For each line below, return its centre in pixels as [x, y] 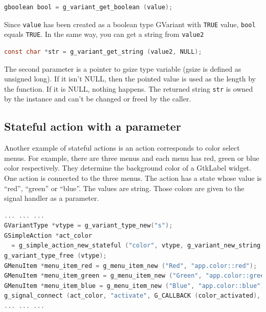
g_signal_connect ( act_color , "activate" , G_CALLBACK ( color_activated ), [132, 296]
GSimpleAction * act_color [48, 235]
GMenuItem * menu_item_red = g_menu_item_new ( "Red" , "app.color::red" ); [131, 266]
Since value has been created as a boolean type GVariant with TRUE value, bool [130, 24]
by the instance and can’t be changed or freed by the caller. [98, 99]
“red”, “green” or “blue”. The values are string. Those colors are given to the [124, 188]
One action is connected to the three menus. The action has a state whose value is [133, 178]
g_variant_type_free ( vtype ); [56, 256]
